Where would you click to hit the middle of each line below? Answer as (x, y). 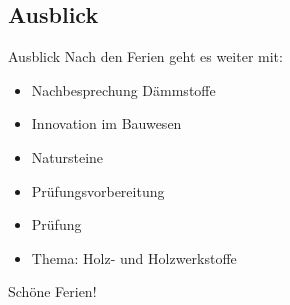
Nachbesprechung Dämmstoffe (123, 89)
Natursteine (67, 156)
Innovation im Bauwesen (106, 123)
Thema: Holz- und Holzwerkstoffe (134, 257)
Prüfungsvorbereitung (98, 190)
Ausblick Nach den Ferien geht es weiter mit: (145, 56)
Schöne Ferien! (52, 291)
